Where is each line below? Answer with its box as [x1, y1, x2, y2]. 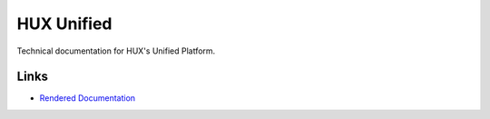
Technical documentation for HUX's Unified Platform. [16, 45, 216, 56]
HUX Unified [16, 14, 113, 34]
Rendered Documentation [39, 93, 136, 104]
